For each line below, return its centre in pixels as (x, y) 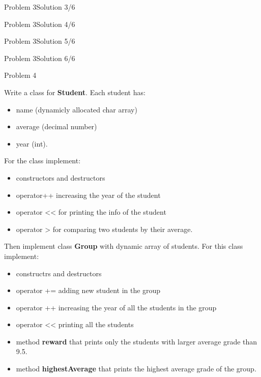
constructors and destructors (61, 177)
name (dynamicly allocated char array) (77, 109)
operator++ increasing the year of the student (88, 195)
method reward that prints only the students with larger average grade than (137, 341)
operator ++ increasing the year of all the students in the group (116, 307)
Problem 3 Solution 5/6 (40, 41)
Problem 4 (20, 75)
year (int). (32, 143)
